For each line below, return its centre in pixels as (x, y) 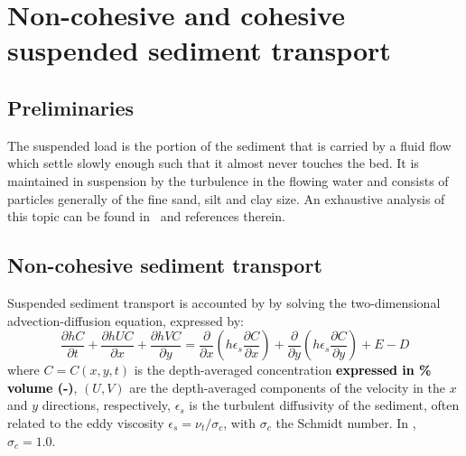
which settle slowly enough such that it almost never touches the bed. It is (213, 163)
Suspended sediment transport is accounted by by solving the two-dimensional (224, 302)
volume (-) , (42, 387)
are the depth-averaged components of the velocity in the (287, 387)
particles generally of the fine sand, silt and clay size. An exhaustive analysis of (226, 198)
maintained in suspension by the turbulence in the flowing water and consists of (228, 180)
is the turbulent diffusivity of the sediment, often (324, 405)
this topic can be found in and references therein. (146, 216)
